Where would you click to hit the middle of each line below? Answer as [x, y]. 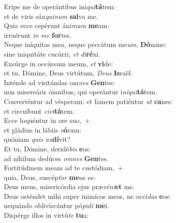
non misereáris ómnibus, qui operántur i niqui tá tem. [81, 92]
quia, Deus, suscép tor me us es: [50, 177]
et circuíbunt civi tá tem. [39, 111]
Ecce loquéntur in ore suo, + [47, 120]
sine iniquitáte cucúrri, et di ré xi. [52, 53]
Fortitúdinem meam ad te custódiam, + [64, 168]
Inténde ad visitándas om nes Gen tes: [59, 82]
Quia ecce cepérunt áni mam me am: [57, 25]
